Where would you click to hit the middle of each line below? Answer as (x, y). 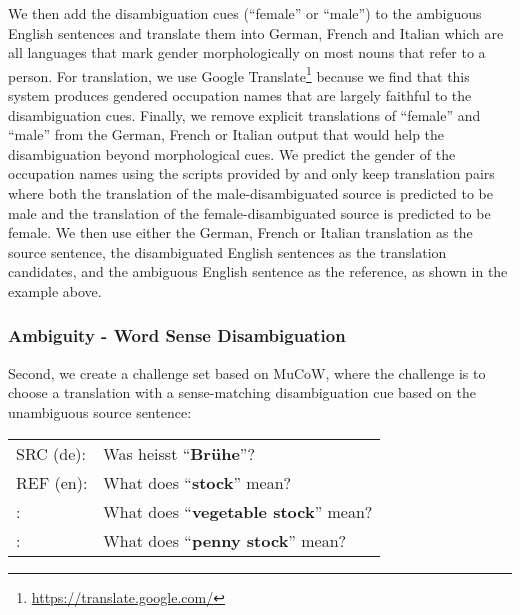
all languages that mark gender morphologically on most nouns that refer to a (247, 52)
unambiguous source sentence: (100, 411)
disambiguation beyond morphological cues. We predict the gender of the (232, 153)
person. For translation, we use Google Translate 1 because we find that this (239, 74)
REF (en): (52, 482)
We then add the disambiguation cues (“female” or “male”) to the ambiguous (245, 13)
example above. (55, 290)
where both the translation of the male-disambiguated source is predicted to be (251, 193)
